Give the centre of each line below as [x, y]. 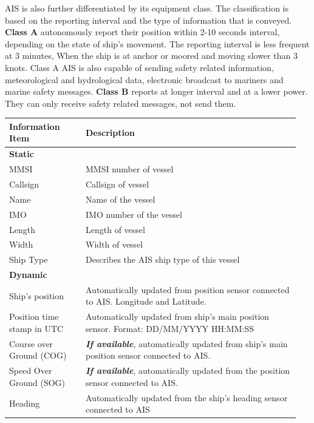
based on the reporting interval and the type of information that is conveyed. [148, 20]
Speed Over [31, 371]
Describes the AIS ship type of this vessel [162, 259]
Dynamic [28, 275]
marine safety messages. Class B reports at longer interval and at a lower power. [156, 91]
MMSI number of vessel [129, 169]
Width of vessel [114, 244]
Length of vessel [115, 229]
